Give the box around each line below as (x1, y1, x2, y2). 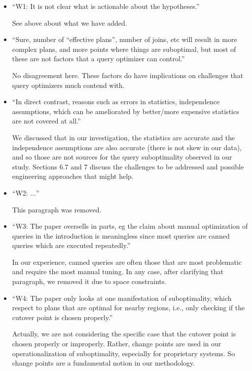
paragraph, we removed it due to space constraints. (12, 276, 167, 287)
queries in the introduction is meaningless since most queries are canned (12, 230, 230, 241)
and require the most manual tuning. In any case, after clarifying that (12, 266, 223, 277)
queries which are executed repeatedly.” (12, 240, 131, 250)
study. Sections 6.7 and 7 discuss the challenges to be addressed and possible (12, 161, 244, 171)
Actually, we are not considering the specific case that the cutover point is (12, 329, 236, 339)
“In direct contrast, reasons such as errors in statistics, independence (12, 96, 220, 107)
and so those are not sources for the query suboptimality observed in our (12, 152, 232, 162)
